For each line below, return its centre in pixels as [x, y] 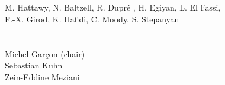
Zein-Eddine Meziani [42, 76]
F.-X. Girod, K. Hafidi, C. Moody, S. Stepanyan [92, 19]
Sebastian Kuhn [34, 65]
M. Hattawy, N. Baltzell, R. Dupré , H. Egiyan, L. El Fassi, [113, 7]
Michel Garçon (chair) [45, 53]
